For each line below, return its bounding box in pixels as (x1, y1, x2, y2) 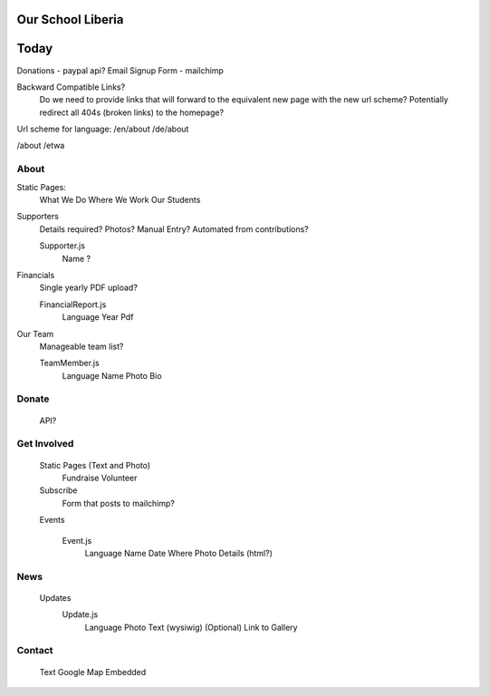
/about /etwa (16, 140, 65, 151)
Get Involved (16, 438, 74, 450)
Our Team (16, 328, 54, 339)
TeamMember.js (39, 358, 100, 369)
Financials (16, 269, 55, 280)
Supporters (16, 211, 59, 222)
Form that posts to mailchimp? (62, 498, 176, 508)
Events (39, 515, 65, 526)
